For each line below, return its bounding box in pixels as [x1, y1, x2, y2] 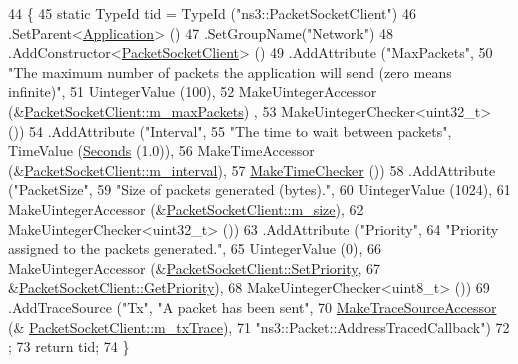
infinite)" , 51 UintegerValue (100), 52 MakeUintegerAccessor [8, 81, 377, 102]
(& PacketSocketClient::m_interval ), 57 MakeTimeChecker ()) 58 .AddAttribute [8, 159, 496, 180]
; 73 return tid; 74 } [8, 336, 130, 357]
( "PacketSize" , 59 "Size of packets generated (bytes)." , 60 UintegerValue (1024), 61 [8, 179, 511, 200]
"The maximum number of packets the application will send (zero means [8, 61, 452, 82]
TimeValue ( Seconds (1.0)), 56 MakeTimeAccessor [8, 140, 315, 161]
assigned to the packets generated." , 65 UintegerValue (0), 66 [8, 238, 382, 259]
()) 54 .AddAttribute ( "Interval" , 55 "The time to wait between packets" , [8, 120, 452, 141]
